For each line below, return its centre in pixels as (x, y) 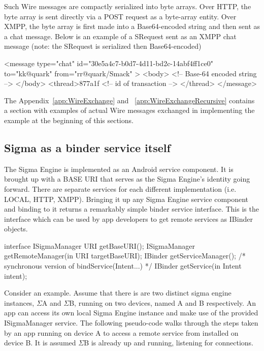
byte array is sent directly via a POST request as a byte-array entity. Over (120, 16)
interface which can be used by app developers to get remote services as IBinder (128, 218)
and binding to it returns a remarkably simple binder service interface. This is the (131, 209)
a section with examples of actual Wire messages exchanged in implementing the (129, 110)
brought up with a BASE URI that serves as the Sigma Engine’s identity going (127, 179)
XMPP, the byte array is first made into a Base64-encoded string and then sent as (132, 26)
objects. (16, 229)
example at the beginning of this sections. (69, 120)
